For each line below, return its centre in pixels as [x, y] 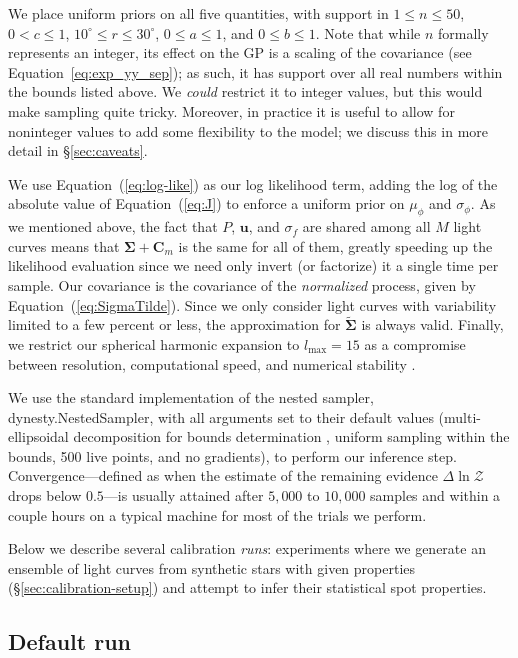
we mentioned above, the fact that [113, 226]
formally [463, 32]
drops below [45, 495]
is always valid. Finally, [432, 324]
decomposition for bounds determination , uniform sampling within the [291, 436]
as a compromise [415, 343]
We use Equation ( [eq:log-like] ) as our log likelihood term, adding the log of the [253, 183]
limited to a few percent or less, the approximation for [174, 324]
